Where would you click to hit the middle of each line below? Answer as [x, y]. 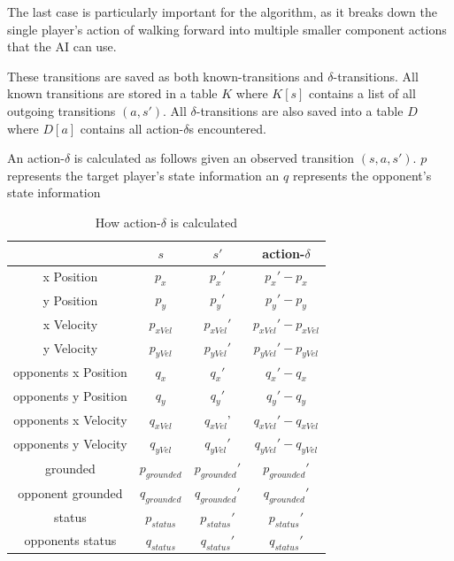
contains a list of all [362, 93]
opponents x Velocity [70, 420]
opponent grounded [70, 493]
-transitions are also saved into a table [300, 110]
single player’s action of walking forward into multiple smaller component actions [227, 29]
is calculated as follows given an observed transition [214, 158]
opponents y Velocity [70, 444]
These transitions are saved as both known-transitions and [165, 76]
